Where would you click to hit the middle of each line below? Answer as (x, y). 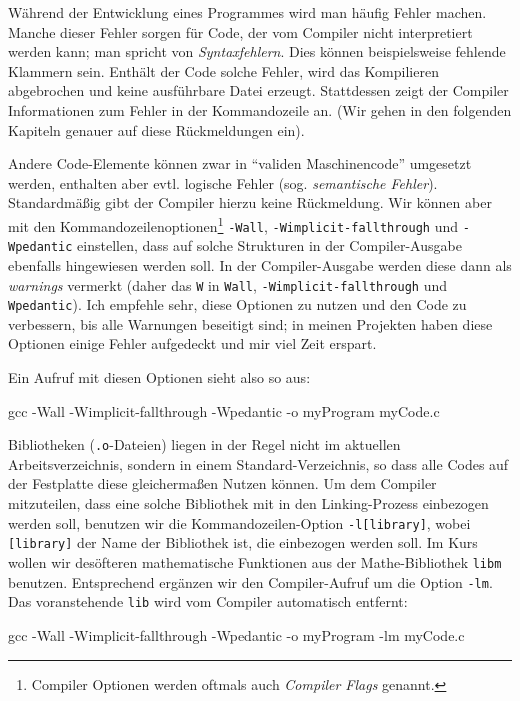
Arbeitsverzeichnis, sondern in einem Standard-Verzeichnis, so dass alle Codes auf (258, 463)
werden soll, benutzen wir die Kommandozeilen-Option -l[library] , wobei (239, 522)
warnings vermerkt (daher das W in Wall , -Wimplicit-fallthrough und (228, 284)
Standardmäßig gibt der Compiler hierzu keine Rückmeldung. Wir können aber (250, 202)
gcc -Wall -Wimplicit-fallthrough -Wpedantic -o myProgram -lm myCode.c (236, 634)
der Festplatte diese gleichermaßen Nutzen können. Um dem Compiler (222, 483)
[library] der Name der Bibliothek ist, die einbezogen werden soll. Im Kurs (243, 542)
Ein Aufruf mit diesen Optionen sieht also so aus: (159, 377)
